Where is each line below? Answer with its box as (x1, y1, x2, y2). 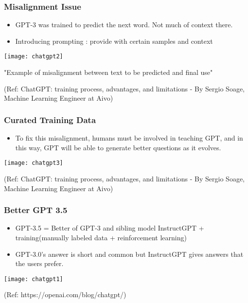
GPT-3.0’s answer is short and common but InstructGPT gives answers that (15, 249, 244, 259)
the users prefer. (15, 258, 64, 268)
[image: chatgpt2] (4, 53, 63, 60)
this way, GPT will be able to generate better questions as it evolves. (15, 142, 221, 152)
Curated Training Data (4, 113, 96, 125)
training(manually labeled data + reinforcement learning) (15, 232, 187, 242)
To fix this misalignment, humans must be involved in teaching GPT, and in (15, 133, 243, 143)
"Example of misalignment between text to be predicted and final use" (4, 67, 213, 77)
